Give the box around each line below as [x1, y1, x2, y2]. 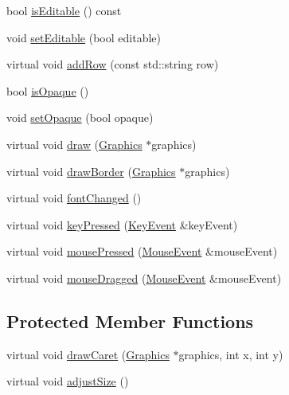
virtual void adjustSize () [6, 373, 129, 389]
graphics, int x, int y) [178, 346, 283, 362]
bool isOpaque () [6, 82, 89, 99]
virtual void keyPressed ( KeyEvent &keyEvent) [6, 216, 238, 233]
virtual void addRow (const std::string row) [6, 56, 219, 72]
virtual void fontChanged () [6, 190, 142, 206]
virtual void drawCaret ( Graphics [6, 346, 170, 362]
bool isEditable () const [6, 2, 122, 18]
